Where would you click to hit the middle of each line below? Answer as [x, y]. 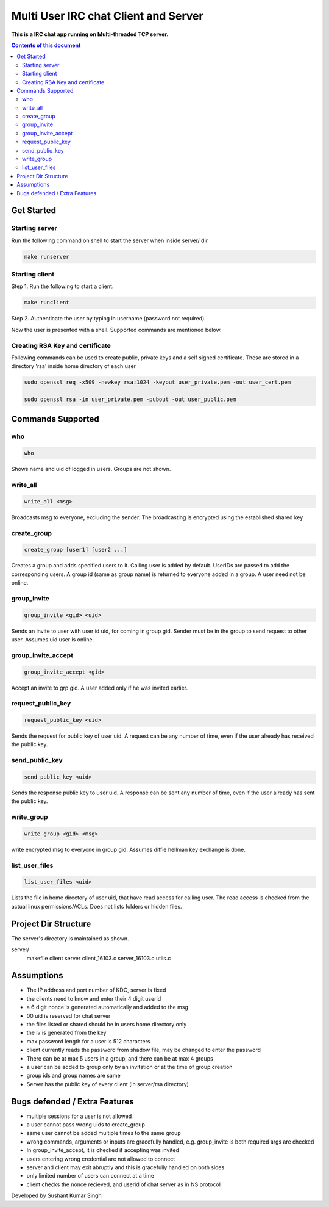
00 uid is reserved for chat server [69, 1015]
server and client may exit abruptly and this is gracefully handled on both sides [126, 1167]
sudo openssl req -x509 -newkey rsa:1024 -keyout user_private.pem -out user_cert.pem [157, 382]
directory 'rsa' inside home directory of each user [74, 366]
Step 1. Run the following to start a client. [62, 286]
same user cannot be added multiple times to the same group [104, 1133]
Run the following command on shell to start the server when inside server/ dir [110, 240]
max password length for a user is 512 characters [88, 1041]
